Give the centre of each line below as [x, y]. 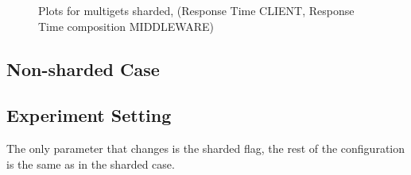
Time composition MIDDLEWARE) [126, 26]
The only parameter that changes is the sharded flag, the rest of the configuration [206, 148]
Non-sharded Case [83, 68]
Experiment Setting [89, 115]
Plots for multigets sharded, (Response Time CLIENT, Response [196, 10]
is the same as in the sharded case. [91, 164]
